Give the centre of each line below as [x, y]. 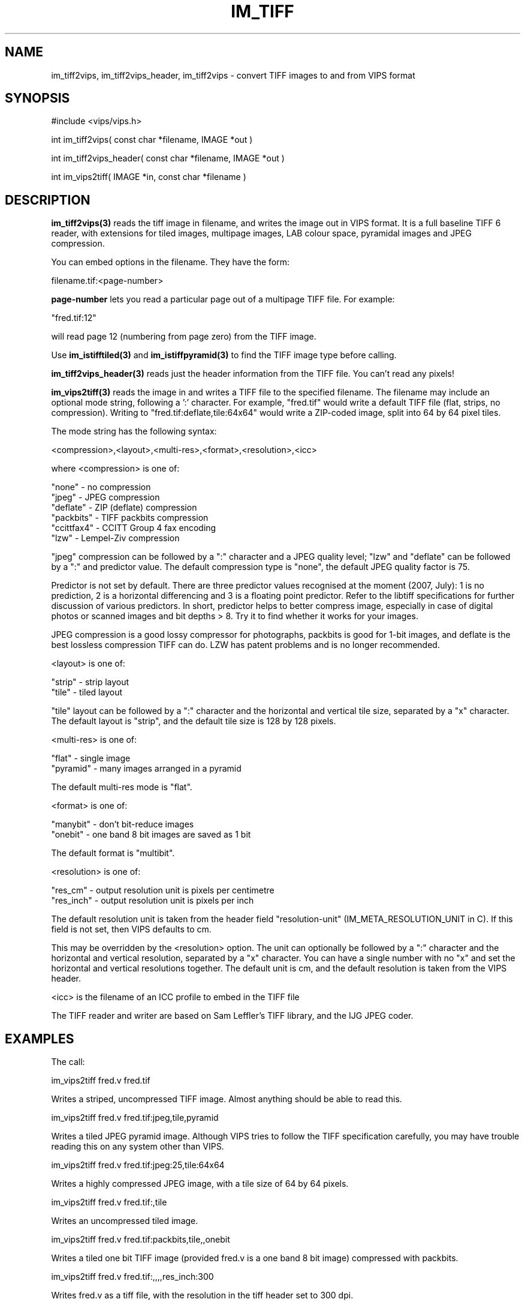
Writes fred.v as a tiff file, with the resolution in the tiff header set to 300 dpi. [202, 1295]
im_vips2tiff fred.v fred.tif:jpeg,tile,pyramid [135, 1118]
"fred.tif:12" [74, 318]
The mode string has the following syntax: [134, 431]
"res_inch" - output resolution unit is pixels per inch [153, 901]
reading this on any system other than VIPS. [138, 1147]
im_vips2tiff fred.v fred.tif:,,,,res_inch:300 [132, 1277]
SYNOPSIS [37, 98]
